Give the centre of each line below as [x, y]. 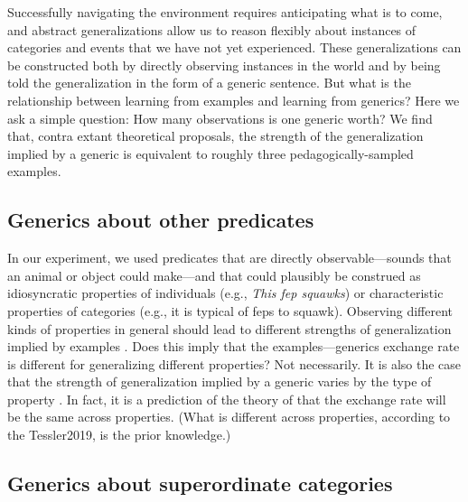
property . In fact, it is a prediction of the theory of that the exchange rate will [227, 399]
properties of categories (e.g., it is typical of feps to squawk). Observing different [230, 310]
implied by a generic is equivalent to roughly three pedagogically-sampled [211, 153]
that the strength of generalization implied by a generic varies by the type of [220, 381]
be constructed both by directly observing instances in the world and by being [224, 65]
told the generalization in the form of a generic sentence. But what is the [209, 83]
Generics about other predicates [161, 220]
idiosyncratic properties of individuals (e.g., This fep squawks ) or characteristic [225, 293]
